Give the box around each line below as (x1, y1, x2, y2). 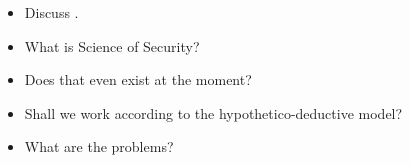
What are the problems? (24, 136, 174, 157)
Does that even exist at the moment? (24, 69, 252, 90)
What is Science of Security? (24, 35, 200, 56)
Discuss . (24, 2, 79, 22)
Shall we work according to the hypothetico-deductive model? (24, 102, 403, 123)
